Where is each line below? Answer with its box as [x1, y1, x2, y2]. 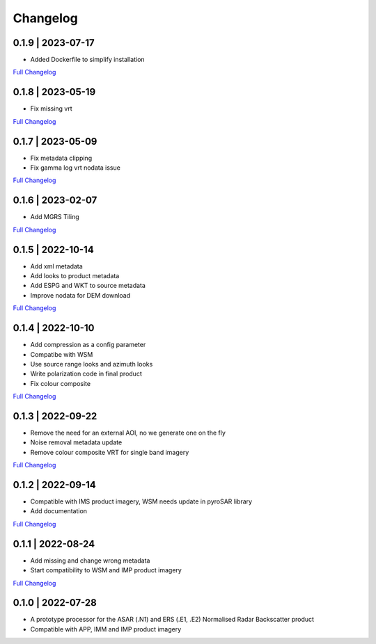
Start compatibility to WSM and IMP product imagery [30, 566, 182, 574]
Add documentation [30, 507, 87, 515]
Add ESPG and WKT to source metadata [30, 282, 146, 290]
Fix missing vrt [30, 104, 72, 113]
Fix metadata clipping [30, 154, 93, 162]
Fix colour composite [30, 379, 91, 387]
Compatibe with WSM [30, 350, 93, 358]
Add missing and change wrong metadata [30, 556, 150, 565]
